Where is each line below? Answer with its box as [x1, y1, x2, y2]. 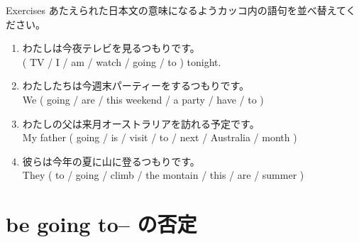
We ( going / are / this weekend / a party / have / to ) [22, 92, 264, 106]
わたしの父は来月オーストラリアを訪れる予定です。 [22, 116, 260, 131]
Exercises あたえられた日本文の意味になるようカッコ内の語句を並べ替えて [6, 3, 346, 17]
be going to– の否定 [6, 209, 197, 238]
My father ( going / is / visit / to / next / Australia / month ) [22, 130, 297, 145]
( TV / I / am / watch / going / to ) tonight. [22, 54, 221, 69]
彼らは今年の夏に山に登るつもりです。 [22, 153, 200, 168]
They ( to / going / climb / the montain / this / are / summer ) [22, 167, 304, 182]
